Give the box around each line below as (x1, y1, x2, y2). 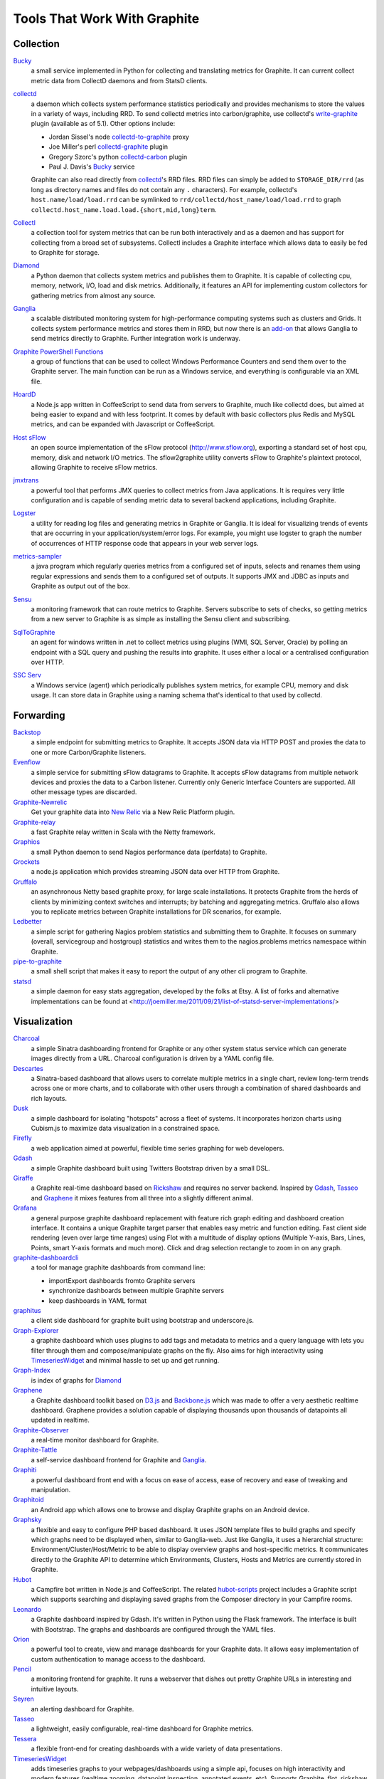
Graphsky (13, 1516, 42, 1524)
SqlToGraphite (13, 628, 55, 636)
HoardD (13, 390, 36, 398)
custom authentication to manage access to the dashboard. (31, 1654, 206, 1663)
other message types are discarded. (31, 788, 137, 796)
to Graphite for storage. (31, 248, 100, 257)
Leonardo (13, 1605, 42, 1613)
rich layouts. (31, 1094, 68, 1102)
